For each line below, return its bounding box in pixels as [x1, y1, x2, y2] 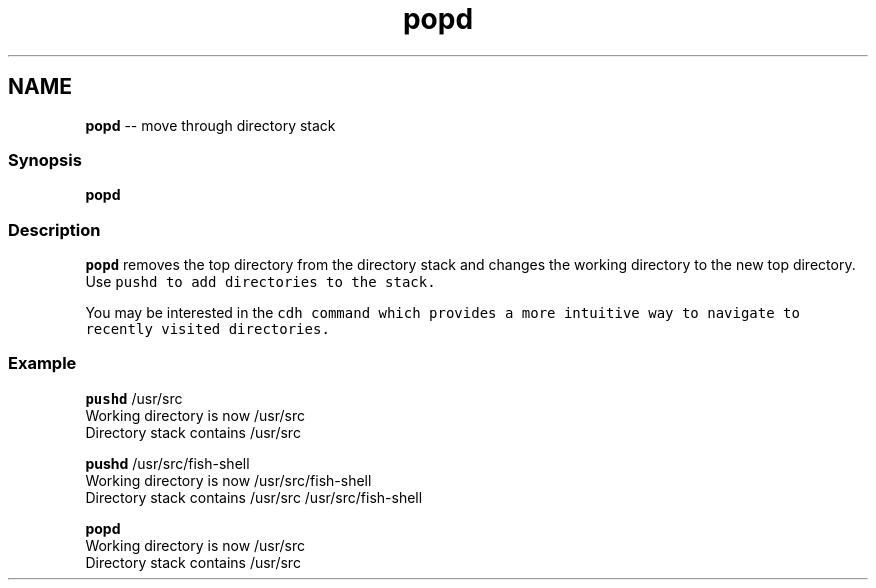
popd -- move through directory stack [85, 116, 336, 134]
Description [8, 219, 101, 240]
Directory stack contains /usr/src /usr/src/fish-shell [85, 488, 423, 506]
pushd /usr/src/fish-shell [85, 454, 250, 472]
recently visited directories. [85, 321, 330, 338]
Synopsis [8, 149, 82, 170]
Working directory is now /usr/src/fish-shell [85, 471, 372, 489]
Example [8, 353, 77, 374]
